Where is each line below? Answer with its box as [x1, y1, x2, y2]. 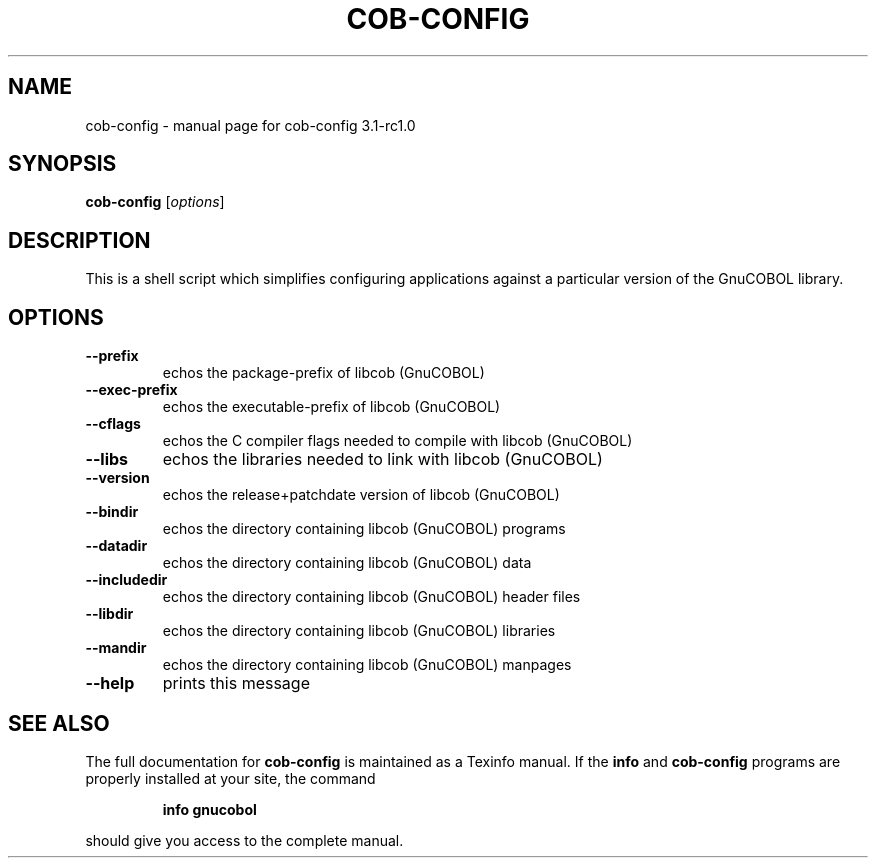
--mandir [85, 639, 147, 657]
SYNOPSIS [8, 151, 117, 177]
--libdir [85, 605, 134, 623]
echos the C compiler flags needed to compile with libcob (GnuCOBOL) [162, 432, 633, 450]
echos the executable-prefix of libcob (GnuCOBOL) [162, 398, 501, 416]
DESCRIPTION [8, 227, 151, 253]
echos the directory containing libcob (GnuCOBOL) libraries [162, 622, 556, 640]
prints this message [162, 673, 310, 694]
